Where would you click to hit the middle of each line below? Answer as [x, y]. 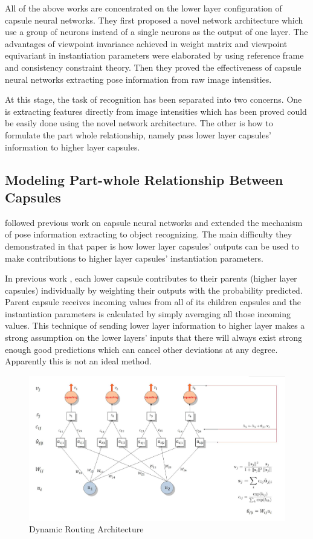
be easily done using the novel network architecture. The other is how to [139, 123]
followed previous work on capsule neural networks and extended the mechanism [154, 222]
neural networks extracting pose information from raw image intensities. [138, 79]
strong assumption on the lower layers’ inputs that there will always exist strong [153, 337]
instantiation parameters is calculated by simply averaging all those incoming [148, 313]
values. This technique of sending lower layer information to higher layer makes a [155, 325]
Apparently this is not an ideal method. [78, 361]
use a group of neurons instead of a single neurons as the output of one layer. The [156, 32]
